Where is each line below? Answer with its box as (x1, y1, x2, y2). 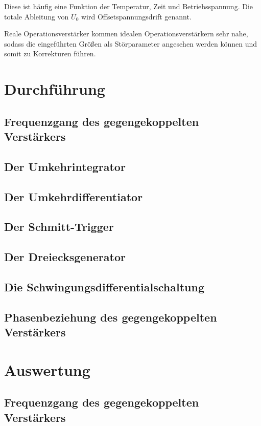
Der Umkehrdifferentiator (4, 188, 143, 204)
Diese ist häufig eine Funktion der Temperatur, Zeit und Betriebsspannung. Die (4, 1, 253, 11)
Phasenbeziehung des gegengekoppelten (4, 309, 217, 325)
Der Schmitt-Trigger (4, 219, 114, 235)
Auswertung (4, 359, 90, 380)
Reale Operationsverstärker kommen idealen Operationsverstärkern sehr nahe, (4, 28, 248, 39)
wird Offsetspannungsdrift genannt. (81, 11, 192, 22)
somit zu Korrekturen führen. (4, 48, 96, 59)
